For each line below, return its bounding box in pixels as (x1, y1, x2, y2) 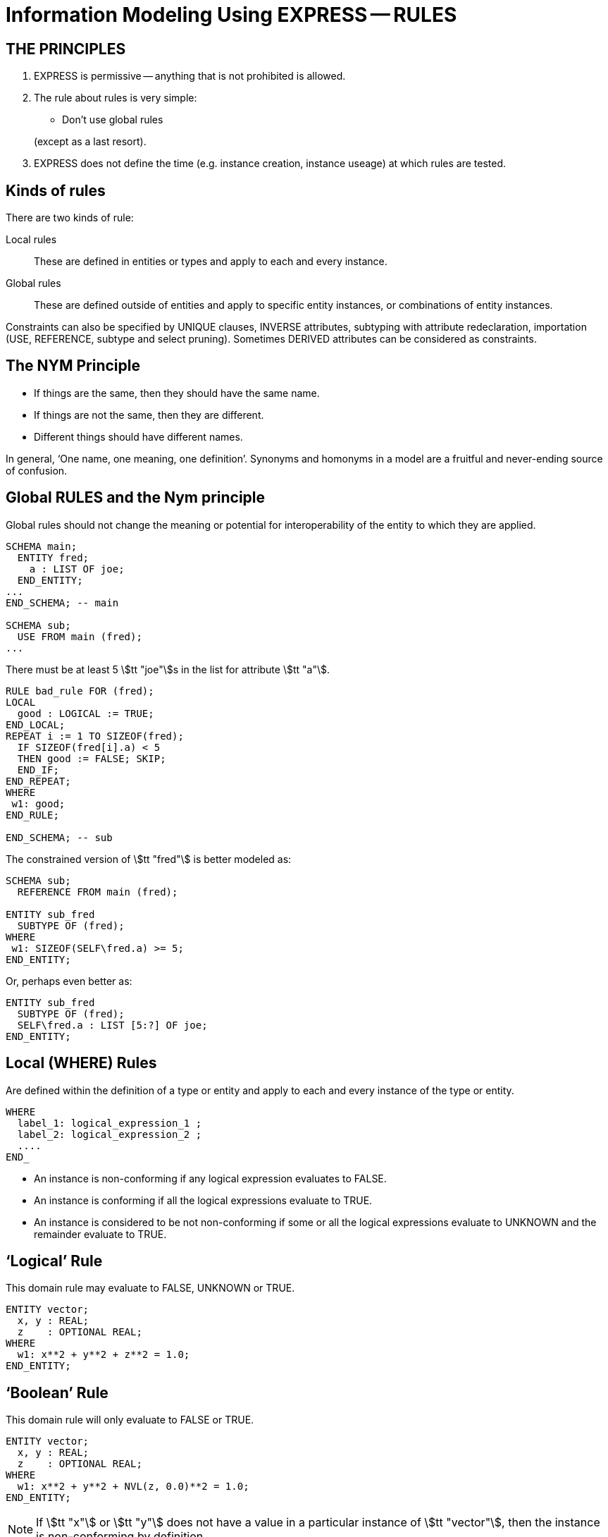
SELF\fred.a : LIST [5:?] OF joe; (17, 1019, 208, 1031)
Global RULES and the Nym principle (6, 489, 266, 507)
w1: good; (11, 797, 66, 809)
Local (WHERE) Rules (6, 1054, 157, 1072)
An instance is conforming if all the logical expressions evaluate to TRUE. (34, 1194, 373, 1206)
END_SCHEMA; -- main (6, 596, 119, 608)
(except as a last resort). (34, 135, 147, 148)
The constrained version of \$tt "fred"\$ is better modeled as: (6, 852, 292, 865)
